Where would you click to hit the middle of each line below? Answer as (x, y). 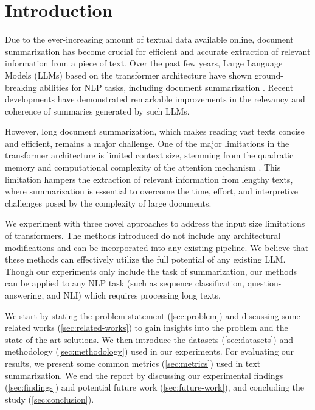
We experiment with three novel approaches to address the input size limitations (155, 223)
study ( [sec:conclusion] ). (50, 399)
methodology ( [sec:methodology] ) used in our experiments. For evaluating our (150, 351)
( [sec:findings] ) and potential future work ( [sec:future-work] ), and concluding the (155, 387)
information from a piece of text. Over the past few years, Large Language (144, 63)
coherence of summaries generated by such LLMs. (97, 111)
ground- (269, 75)
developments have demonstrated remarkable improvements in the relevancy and (155, 99)
